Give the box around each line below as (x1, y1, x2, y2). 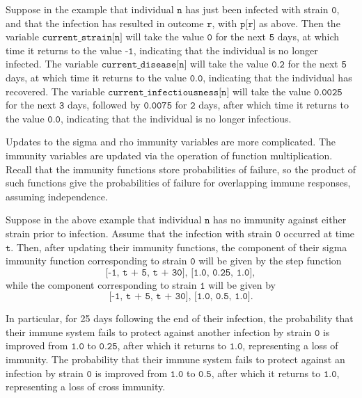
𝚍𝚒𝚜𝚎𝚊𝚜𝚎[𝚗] (140, 60, 187, 70)
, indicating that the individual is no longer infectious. (60, 111, 292, 125)
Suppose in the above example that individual (6, 212, 202, 227)
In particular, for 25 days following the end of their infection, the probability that (6, 311, 354, 326)
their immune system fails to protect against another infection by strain (6, 324, 312, 339)
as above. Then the (259, 15, 340, 30)
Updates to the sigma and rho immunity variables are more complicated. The (6, 134, 336, 149)
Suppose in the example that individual (6, 2, 174, 16)
